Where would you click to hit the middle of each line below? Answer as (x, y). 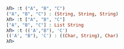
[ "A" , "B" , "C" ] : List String (45, 25)
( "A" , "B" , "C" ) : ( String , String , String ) (62, 14)
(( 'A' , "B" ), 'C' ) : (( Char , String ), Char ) (62, 36)
